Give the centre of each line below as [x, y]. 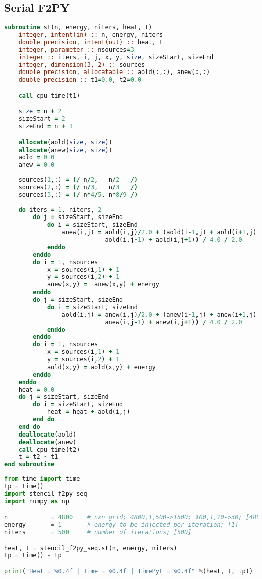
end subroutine [29, 464]
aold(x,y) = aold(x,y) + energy [101, 367]
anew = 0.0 [37, 165]
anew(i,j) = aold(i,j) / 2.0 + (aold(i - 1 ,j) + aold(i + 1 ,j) [159, 232]
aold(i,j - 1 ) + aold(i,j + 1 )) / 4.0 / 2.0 [174, 240]
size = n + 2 [40, 112]
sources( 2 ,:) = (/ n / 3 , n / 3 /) [78, 187]
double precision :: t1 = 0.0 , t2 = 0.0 [80, 80]
